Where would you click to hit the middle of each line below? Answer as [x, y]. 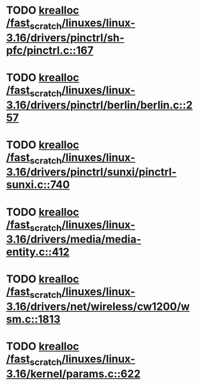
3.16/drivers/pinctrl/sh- [65, 38]
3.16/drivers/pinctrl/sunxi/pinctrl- [91, 172]
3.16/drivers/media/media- [74, 239]
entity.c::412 [38, 252]
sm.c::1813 [33, 319]
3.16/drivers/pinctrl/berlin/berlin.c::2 [99, 105]
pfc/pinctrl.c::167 [50, 50]
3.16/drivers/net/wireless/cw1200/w [98, 306]
